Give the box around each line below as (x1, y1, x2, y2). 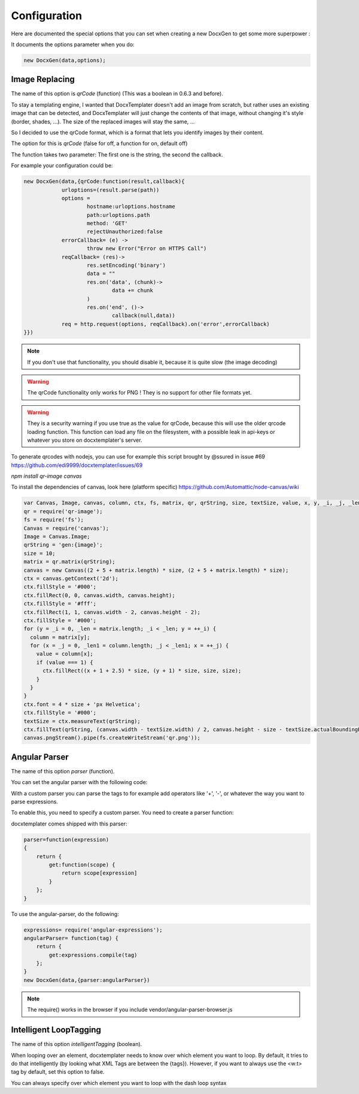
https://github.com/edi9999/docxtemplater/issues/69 (11, 462, 143, 469)
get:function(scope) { (48, 861, 116, 868)
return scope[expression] (61, 870, 138, 876)
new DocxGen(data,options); (23, 57, 106, 64)
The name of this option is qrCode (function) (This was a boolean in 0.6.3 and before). (11, 90, 224, 97)
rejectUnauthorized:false (87, 228, 163, 235)
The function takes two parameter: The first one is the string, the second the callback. (11, 150, 224, 158)
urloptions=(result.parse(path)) (61, 186, 160, 193)
